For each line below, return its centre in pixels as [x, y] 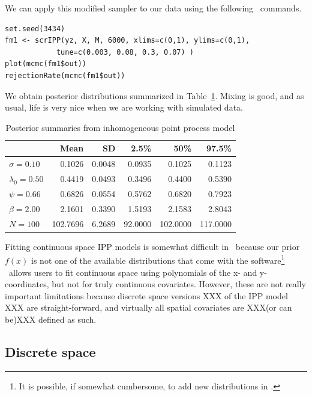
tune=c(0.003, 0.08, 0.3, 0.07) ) [125, 52]
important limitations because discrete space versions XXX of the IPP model [146, 295]
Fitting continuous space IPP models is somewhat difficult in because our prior [152, 246]
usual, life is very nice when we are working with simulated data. [124, 107]
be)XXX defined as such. [51, 319]
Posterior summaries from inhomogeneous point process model [120, 127]
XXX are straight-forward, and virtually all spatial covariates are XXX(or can [148, 307]
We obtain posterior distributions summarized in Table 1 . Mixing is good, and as [154, 95]
